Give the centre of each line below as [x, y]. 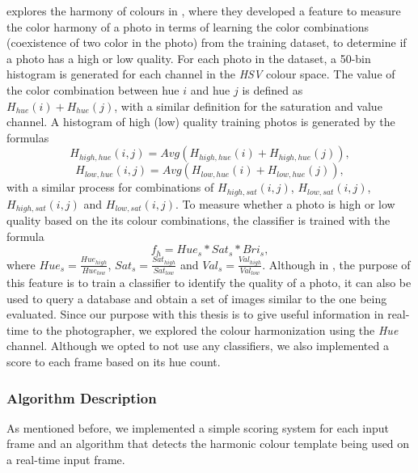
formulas [28, 137]
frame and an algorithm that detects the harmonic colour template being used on [208, 443]
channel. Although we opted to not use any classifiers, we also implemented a [198, 346]
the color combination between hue [93, 89]
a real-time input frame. [66, 460]
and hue [210, 89]
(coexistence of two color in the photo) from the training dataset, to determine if [207, 42]
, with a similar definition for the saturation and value [248, 106]
